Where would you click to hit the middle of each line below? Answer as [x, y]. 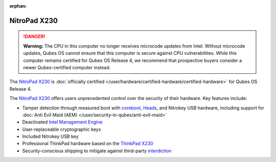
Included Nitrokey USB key [50, 136]
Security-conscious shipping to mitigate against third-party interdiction [97, 151]
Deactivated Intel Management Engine [62, 122]
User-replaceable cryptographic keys [62, 129]
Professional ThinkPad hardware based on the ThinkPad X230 [88, 144]
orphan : [18, 6]
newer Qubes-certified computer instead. [67, 67]
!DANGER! [34, 36]
